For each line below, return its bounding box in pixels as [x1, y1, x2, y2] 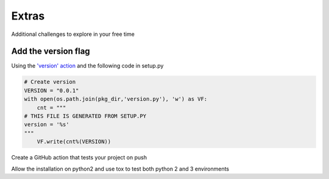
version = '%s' [24, 121, 69, 128]
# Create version [24, 79, 76, 85]
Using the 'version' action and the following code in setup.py [11, 62, 164, 69]
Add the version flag [11, 46, 91, 57]
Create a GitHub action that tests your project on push [11, 154, 147, 161]
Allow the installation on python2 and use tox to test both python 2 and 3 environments [11, 165, 230, 172]
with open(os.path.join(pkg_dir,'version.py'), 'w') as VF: [24, 96, 208, 103]
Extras [11, 9, 45, 23]
